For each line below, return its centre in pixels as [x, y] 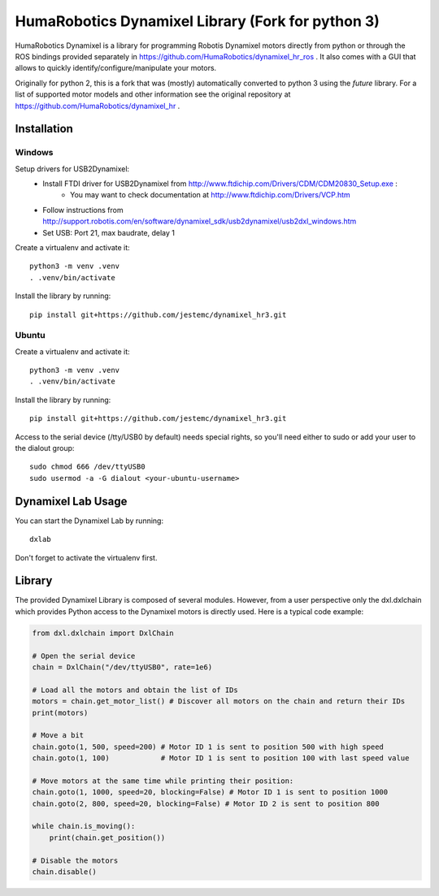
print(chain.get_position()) [107, 838]
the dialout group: [45, 448]
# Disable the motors [75, 860]
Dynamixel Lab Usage [71, 501]
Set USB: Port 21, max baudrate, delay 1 [109, 232]
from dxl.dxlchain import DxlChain [103, 633]
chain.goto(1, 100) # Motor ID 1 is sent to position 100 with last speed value [221, 758]
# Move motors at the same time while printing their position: [163, 781]
